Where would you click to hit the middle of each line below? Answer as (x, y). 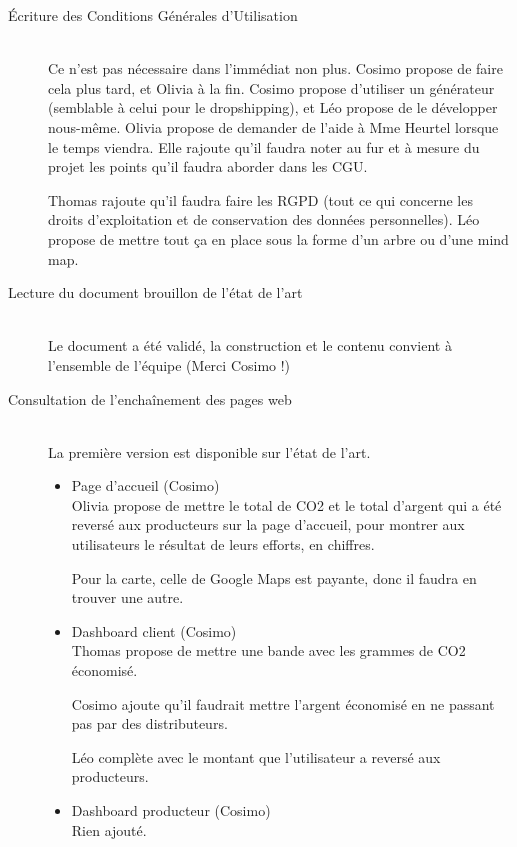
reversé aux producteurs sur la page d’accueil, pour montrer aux (268, 524)
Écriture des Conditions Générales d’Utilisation (153, 15)
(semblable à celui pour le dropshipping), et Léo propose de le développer (273, 107)
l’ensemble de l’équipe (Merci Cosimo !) (169, 364)
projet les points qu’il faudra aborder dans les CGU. (208, 166)
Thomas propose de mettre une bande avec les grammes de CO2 (268, 650)
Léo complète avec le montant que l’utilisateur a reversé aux (256, 756)
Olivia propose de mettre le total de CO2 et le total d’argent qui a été (286, 504)
